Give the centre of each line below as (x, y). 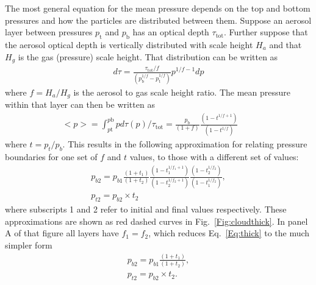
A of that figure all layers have (62, 233)
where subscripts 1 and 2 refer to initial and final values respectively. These (146, 209)
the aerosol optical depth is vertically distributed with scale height (129, 44)
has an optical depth (171, 32)
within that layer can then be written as (80, 104)
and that (285, 44)
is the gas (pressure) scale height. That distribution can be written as (148, 56)
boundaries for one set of (51, 157)
